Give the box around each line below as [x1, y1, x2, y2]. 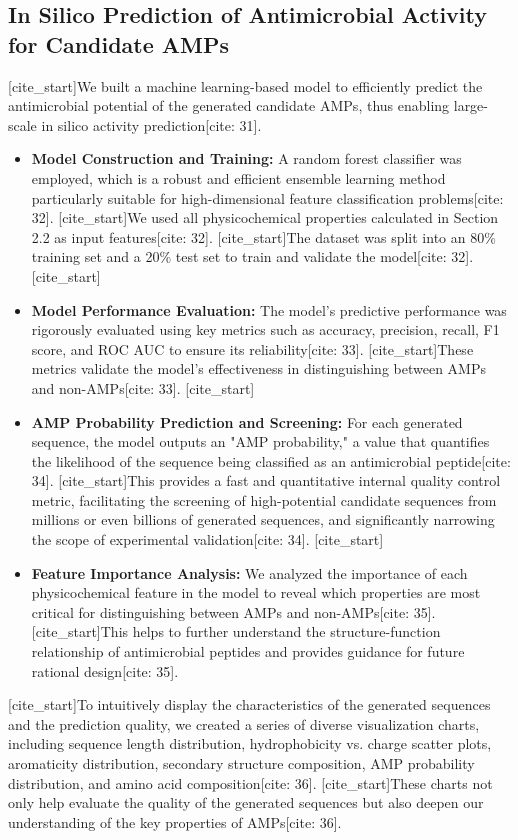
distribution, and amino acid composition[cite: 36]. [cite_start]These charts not [8, 772, 493, 793]
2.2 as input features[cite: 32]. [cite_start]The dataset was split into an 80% [31, 226, 496, 247]
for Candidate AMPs [8, 28, 230, 59]
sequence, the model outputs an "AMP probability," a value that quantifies [31, 431, 490, 452]
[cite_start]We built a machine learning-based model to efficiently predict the [8, 75, 483, 96]
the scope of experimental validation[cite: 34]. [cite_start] [31, 529, 384, 550]
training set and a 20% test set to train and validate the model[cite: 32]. [31, 246, 474, 267]
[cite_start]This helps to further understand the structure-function [31, 621, 441, 642]
